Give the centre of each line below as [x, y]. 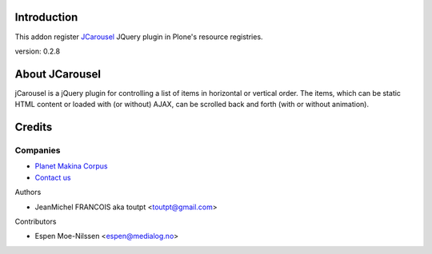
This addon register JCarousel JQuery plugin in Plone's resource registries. [139, 37]
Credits [34, 127]
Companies [38, 150]
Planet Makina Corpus [71, 166]
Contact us [53, 177]
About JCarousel [58, 74]
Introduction [46, 17]
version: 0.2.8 [37, 51]
